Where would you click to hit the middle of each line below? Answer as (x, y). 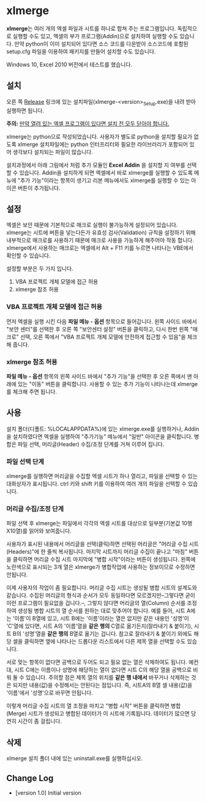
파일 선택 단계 (25, 461)
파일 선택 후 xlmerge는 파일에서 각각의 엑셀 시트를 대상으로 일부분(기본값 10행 (99, 523)
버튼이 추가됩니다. (39, 188)
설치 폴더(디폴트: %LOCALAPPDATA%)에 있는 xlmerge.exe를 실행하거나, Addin (103, 429)
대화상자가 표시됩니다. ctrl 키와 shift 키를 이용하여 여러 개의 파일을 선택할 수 (96, 484)
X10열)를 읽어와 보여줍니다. (39, 531)
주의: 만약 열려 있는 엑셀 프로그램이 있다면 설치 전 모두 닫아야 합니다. (88, 123)
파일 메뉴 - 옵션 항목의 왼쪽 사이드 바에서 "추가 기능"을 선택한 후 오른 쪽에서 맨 (99, 376)
